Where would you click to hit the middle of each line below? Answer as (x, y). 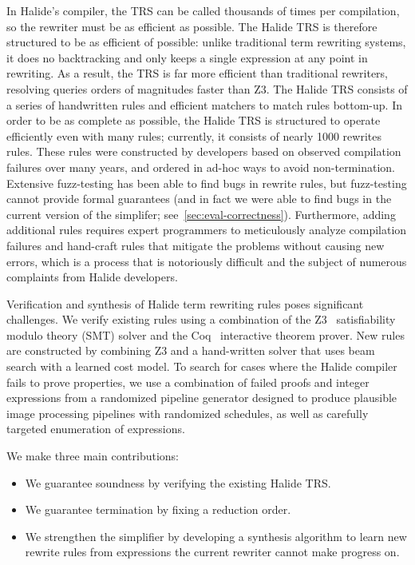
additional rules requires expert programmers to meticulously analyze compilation (207, 230)
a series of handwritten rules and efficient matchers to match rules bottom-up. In (204, 104)
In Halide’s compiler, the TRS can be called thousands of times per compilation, (203, 10)
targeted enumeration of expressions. (96, 429)
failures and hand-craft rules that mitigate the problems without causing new (196, 245)
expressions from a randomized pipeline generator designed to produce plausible (202, 398)
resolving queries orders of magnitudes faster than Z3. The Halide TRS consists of (207, 88)
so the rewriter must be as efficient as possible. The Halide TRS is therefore (192, 26)
